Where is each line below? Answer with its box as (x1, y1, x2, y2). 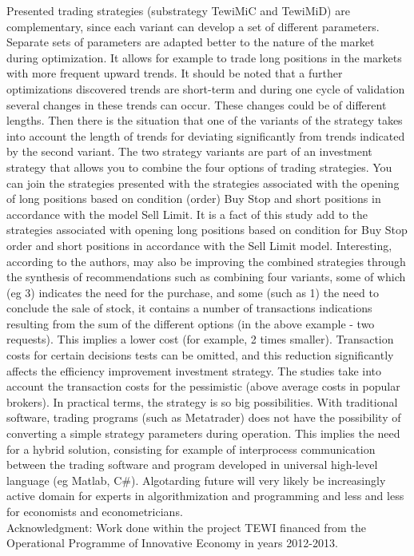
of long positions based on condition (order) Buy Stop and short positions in (6, 190, 381, 207)
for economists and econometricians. (6, 503, 183, 519)
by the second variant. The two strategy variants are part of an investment (6, 143, 372, 160)
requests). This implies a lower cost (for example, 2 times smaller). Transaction (6, 331, 394, 347)
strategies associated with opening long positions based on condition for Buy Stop (6, 221, 408, 238)
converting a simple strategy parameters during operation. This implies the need (6, 425, 400, 442)
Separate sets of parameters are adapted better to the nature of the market (6, 34, 375, 50)
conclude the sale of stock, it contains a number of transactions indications (6, 300, 372, 316)
